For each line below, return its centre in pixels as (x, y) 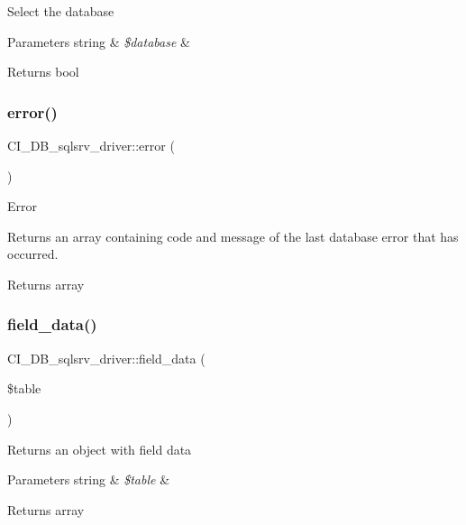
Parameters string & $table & (89, 479)
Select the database (61, 11)
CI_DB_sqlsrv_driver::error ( (91, 145)
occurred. (33, 254)
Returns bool (43, 72)
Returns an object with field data (100, 449)
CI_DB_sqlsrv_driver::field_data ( (106, 358)
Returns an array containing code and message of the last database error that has (233, 236)
